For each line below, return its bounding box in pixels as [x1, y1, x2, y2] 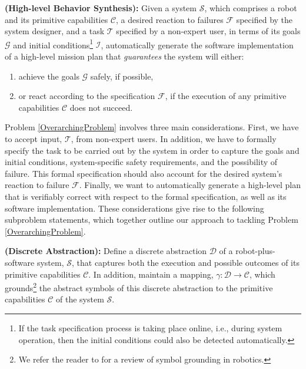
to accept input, [5, 133, 62, 144]
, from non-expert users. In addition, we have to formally [71, 133, 277, 144]
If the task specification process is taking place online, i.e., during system [18, 321, 282, 334]
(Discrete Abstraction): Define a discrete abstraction [5, 245, 207, 257]
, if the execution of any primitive [165, 90, 287, 102]
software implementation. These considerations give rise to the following [5, 202, 264, 214]
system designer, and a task [5, 25, 105, 37]
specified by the [236, 13, 293, 25]
